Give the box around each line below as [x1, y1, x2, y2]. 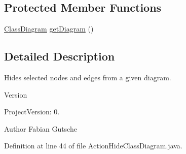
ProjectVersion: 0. [4, 106, 60, 117]
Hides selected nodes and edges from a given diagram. [4, 72, 171, 82]
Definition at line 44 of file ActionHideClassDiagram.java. [4, 140, 182, 151]
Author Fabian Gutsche [4, 123, 77, 134]
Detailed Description [4, 48, 115, 64]
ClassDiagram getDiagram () [4, 23, 94, 34]
